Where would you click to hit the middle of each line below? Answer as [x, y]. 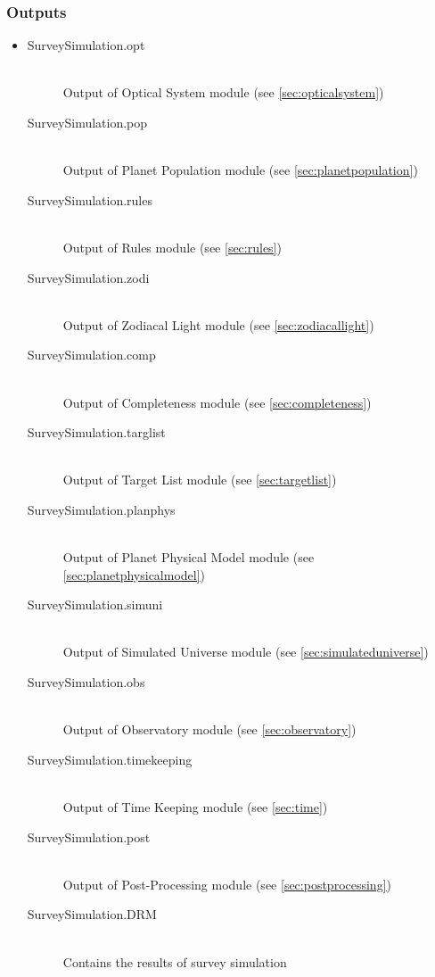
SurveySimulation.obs [86, 682]
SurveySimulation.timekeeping [110, 759]
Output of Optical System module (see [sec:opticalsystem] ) [223, 92]
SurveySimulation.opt [86, 45]
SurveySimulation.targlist [96, 432]
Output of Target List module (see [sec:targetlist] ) [200, 480]
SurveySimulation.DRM [92, 914]
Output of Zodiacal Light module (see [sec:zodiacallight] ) [218, 324]
